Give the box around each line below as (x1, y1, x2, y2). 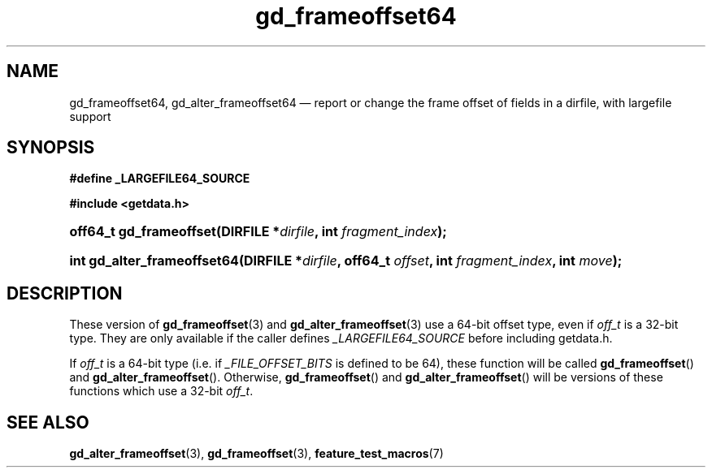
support (69, 109, 111, 123)
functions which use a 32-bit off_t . (69, 384, 254, 399)
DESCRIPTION (7, 282, 123, 304)
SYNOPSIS (7, 137, 95, 158)
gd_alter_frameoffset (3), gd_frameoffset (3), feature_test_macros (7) (69, 446, 444, 461)
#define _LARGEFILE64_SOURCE (69, 171, 250, 186)
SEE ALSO (7, 412, 89, 433)
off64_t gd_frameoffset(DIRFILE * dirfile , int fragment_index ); (69, 223, 447, 240)
